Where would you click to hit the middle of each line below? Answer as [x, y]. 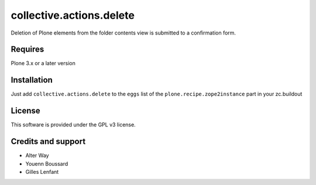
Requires [28, 49]
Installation [32, 80]
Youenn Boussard [47, 163]
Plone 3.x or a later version [43, 63]
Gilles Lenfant [42, 172]
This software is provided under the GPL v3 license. [73, 125]
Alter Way [37, 156]
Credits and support [48, 141]
